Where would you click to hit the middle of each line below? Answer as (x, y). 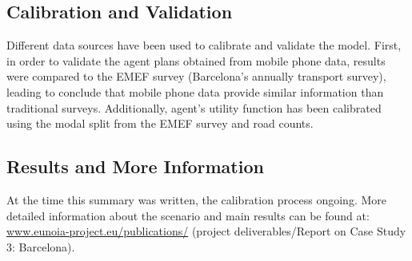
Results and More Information (135, 166)
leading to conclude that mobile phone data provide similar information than (195, 91)
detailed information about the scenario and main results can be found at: (188, 215)
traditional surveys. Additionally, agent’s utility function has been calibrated (194, 107)
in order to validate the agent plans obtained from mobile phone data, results (196, 60)
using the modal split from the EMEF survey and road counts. (160, 123)
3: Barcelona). (41, 246)
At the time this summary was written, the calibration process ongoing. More (197, 199)
